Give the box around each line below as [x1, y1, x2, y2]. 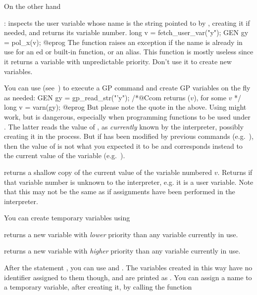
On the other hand [4, 1, 61, 11]
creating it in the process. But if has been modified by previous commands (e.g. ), [4, 131, 254, 141]
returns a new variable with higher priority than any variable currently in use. [4, 246, 241, 256]
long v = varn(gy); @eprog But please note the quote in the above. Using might [4, 102, 247, 112]
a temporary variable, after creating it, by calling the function [4, 282, 192, 292]
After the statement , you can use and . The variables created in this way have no [4, 262, 253, 273]
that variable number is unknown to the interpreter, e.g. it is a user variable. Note [4, 176, 254, 187]
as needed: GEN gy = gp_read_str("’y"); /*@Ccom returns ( [4, 92, 191, 102]
